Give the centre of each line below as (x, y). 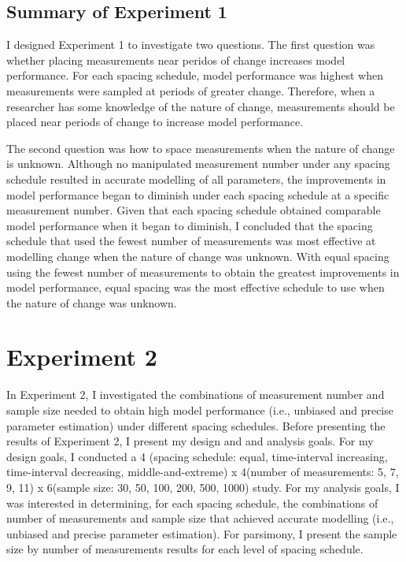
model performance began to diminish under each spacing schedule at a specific (198, 194)
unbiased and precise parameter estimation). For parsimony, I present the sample (202, 533)
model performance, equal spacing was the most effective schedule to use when (196, 287)
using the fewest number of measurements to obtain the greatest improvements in (203, 272)
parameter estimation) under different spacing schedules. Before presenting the (196, 425)
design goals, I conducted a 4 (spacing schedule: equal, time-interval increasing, (197, 456)
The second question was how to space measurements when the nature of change (201, 148)
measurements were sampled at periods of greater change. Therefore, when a (191, 90)
